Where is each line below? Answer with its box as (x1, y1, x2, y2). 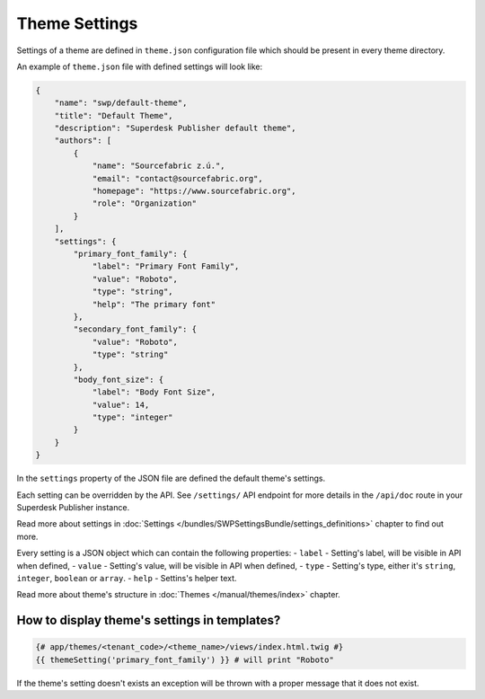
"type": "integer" (92, 412, 174, 422)
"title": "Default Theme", (54, 111, 174, 120)
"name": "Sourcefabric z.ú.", (92, 161, 225, 171)
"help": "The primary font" (92, 299, 216, 309)
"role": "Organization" (92, 199, 198, 208)
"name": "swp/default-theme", (54, 98, 188, 108)
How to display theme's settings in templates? (16, 613, 281, 628)
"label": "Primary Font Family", (92, 261, 240, 271)
